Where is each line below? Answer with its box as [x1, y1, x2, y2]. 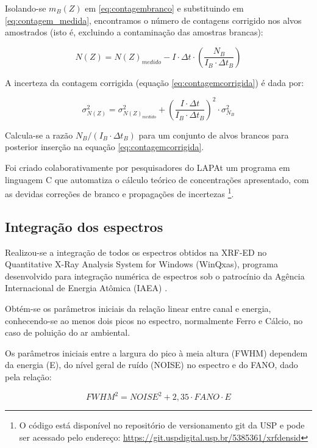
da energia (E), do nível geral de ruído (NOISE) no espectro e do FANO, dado [5, 358, 298, 371]
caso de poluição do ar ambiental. [5, 326, 130, 339]
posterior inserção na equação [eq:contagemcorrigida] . [5, 140, 204, 153]
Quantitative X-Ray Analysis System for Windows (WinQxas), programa [5, 258, 278, 270]
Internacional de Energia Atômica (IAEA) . [5, 281, 168, 294]
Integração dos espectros [5, 217, 163, 236]
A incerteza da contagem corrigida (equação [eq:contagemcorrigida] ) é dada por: [5, 76, 304, 89]
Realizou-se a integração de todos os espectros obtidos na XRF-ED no [5, 245, 267, 258]
